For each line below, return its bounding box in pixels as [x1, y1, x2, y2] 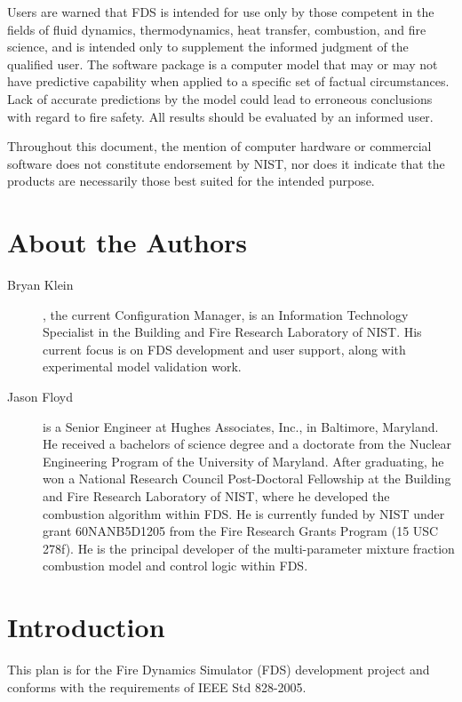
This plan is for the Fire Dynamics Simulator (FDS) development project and [7, 660, 430, 679]
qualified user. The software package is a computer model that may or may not [7, 54, 438, 73]
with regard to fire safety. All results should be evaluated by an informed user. [7, 107, 434, 125]
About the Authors [7, 224, 248, 260]
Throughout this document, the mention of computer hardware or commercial [7, 137, 432, 156]
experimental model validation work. [43, 357, 242, 376]
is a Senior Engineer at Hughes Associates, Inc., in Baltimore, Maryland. [43, 417, 439, 435]
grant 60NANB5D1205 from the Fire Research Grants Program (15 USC [43, 522, 439, 540]
